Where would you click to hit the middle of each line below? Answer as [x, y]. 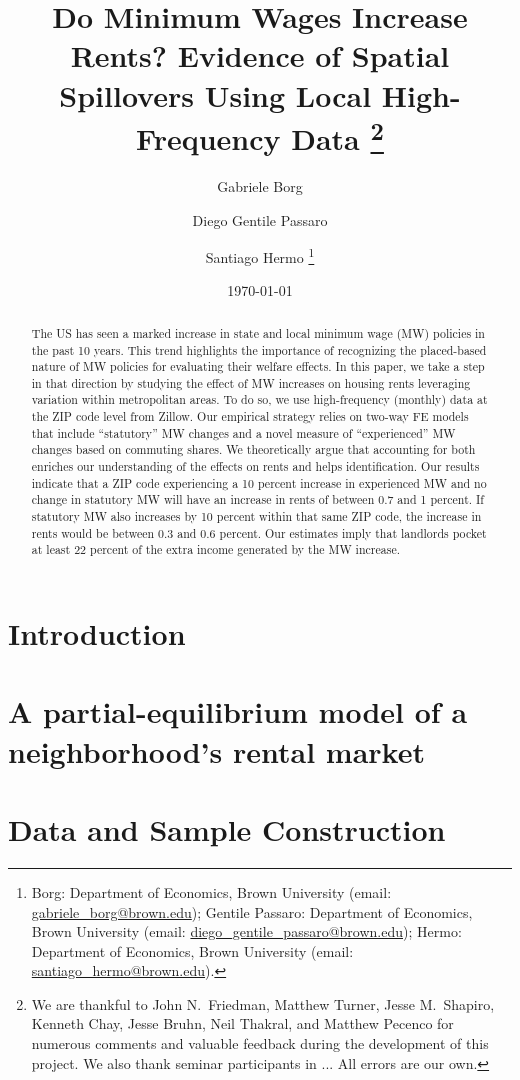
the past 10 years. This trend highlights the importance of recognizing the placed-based [259, 349]
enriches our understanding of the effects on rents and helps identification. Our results [255, 466]
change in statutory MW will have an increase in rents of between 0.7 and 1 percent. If [257, 499]
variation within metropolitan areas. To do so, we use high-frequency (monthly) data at [259, 399]
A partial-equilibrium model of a [238, 711]
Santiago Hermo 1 [260, 255]
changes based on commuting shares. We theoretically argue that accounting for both [253, 449]
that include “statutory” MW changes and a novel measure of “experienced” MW [243, 432]
